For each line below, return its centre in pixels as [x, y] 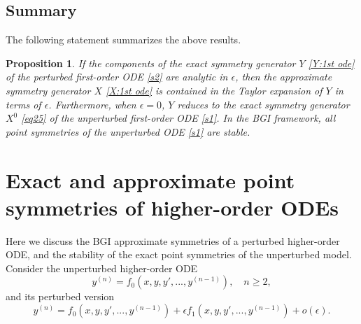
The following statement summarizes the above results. [123, 40]
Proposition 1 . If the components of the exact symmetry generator [151, 63]
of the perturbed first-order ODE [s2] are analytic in [117, 77]
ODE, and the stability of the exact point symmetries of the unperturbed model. [179, 254]
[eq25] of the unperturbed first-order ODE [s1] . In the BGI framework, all [178, 118]
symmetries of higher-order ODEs [172, 207]
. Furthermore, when [92, 104]
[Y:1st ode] [331, 63]
